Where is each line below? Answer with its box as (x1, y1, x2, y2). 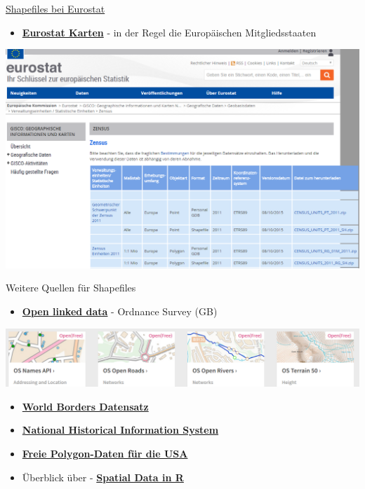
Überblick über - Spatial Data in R (22, 469, 184, 484)
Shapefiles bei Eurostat (6, 1, 105, 15)
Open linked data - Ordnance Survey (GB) (22, 303, 218, 318)
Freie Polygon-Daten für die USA (22, 446, 188, 460)
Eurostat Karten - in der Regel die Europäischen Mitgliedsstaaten (22, 25, 317, 39)
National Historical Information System (22, 422, 219, 437)
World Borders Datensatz (22, 399, 149, 413)
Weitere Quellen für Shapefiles (6, 280, 136, 295)
